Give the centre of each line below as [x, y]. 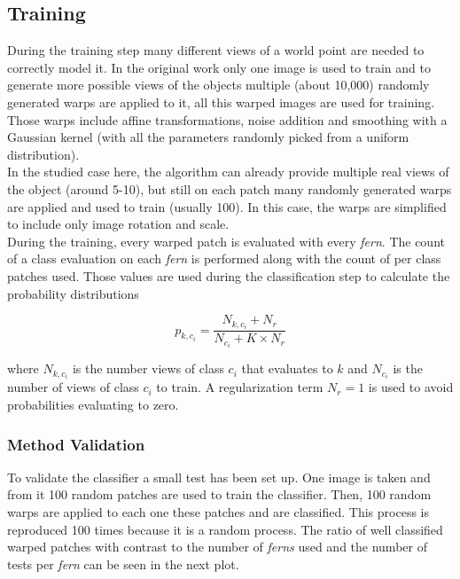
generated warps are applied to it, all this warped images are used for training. [221, 102]
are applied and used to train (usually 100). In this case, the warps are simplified [227, 206]
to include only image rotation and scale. [118, 224]
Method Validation [76, 444]
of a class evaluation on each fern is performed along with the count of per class [224, 258]
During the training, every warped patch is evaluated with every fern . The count [226, 241]
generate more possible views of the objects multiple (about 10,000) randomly [218, 85]
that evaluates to [287, 368]
